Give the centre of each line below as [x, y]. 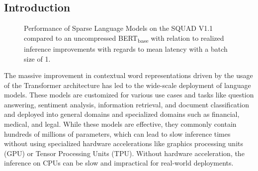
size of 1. [37, 58]
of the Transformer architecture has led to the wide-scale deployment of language [128, 85]
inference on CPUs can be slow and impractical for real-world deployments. [119, 163]
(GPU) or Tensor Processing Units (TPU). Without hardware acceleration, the [124, 153]
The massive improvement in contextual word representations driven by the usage [129, 75]
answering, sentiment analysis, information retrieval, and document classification [127, 104]
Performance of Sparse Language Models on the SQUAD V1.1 [119, 28]
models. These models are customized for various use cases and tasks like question [129, 95]
